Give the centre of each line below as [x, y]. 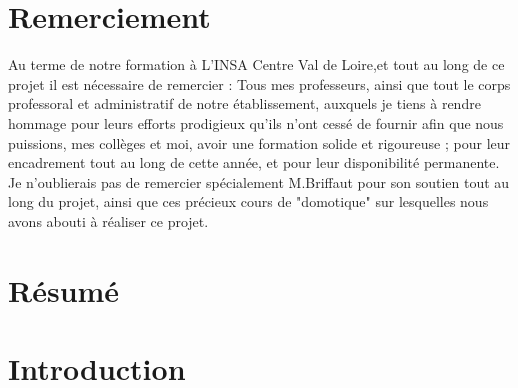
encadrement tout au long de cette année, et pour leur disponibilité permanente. [254, 162]
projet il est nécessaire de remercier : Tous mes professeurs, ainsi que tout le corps [259, 83]
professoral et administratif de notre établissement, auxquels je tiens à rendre [244, 103]
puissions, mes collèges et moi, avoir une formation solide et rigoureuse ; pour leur [259, 142]
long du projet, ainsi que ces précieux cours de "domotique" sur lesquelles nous [248, 201]
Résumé [64, 289]
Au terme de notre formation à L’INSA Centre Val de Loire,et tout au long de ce [256, 64]
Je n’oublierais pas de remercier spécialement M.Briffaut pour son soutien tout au [259, 181]
